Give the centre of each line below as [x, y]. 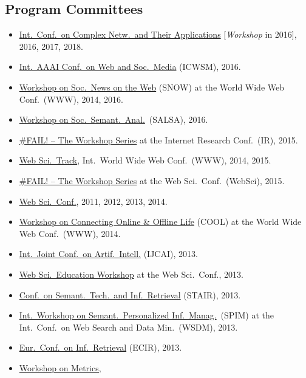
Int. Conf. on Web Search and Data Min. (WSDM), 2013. [128, 327]
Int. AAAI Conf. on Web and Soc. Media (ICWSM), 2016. [130, 67]
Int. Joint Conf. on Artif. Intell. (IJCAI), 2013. [108, 254]
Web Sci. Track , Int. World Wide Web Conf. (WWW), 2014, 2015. [145, 160]
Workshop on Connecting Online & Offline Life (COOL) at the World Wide [160, 222]
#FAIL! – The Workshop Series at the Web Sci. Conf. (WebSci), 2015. [152, 180]
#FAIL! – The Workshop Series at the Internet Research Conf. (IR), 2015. [158, 139]
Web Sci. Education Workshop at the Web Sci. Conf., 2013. [131, 274]
